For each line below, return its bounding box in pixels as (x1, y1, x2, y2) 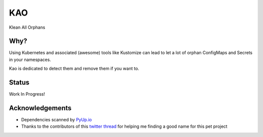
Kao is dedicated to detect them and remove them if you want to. (9, 66, 139, 72)
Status (9, 78, 30, 87)
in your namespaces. (9, 57, 51, 62)
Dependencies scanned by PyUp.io (21, 117, 92, 123)
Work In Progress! (9, 91, 45, 97)
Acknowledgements (9, 104, 72, 112)
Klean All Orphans (9, 24, 46, 30)
